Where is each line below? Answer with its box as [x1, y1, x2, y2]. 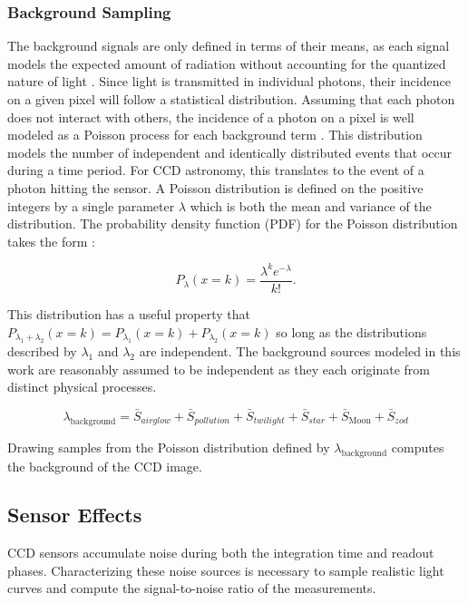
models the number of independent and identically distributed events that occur [7, 142, 452, 161]
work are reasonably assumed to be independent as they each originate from [7, 359, 430, 378]
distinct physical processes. [7, 377, 157, 396]
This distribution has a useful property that [7, 304, 251, 323]
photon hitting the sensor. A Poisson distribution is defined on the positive [7, 178, 424, 197]
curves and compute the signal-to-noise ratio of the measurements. [7, 579, 376, 598]
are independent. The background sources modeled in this [139, 341, 461, 360]
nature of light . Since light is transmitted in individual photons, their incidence [7, 72, 451, 91]
